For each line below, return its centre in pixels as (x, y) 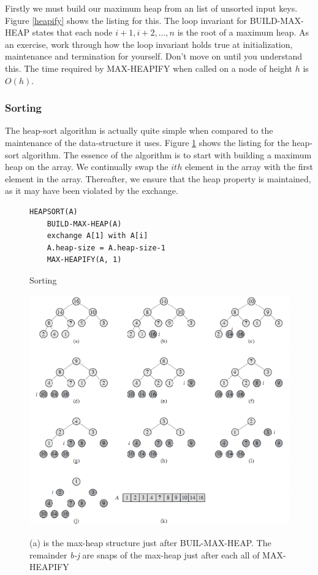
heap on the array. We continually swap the (87, 167)
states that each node (72, 32)
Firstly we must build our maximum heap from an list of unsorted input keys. (151, 8)
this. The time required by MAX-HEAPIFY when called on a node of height (149, 68)
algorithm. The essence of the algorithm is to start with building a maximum (167, 154)
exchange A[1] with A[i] (97, 236)
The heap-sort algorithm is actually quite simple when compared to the (139, 130)
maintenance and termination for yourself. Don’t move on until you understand (154, 56)
